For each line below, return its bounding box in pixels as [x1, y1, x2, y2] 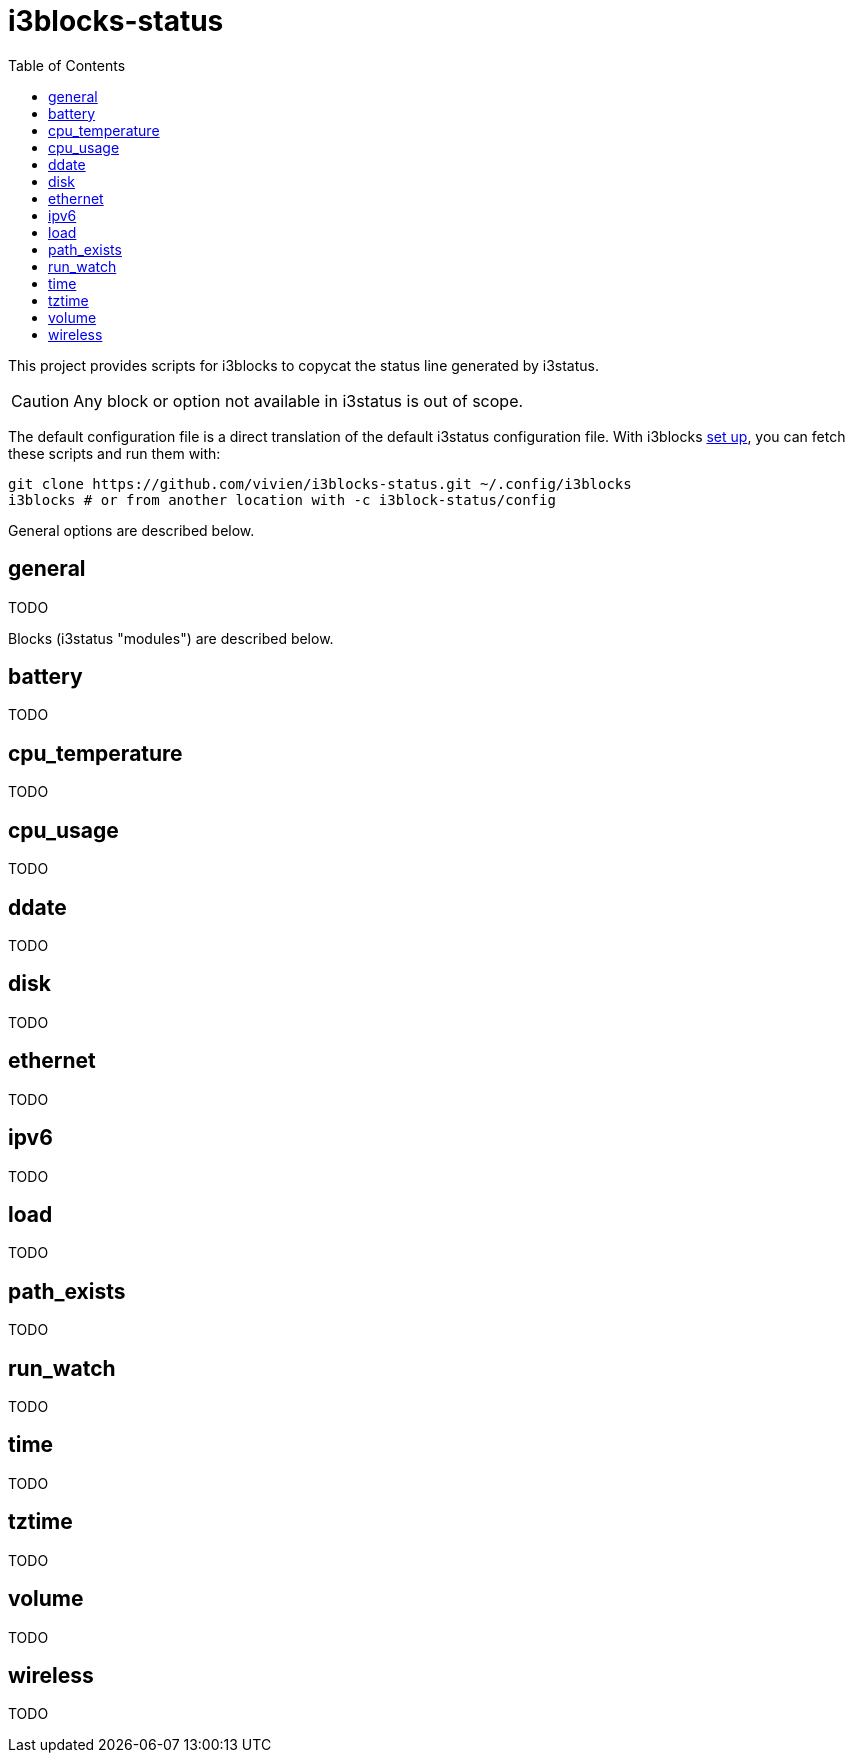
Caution [11, 390, 70, 411]
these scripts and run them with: [8, 444, 221, 462]
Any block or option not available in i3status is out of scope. [73, 390, 524, 411]
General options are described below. [8, 521, 255, 539]
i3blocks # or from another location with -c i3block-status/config [8, 491, 556, 508]
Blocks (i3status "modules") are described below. [8, 629, 334, 647]
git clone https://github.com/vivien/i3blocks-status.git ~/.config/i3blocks [8, 475, 632, 492]
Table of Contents [8, 56, 126, 74]
